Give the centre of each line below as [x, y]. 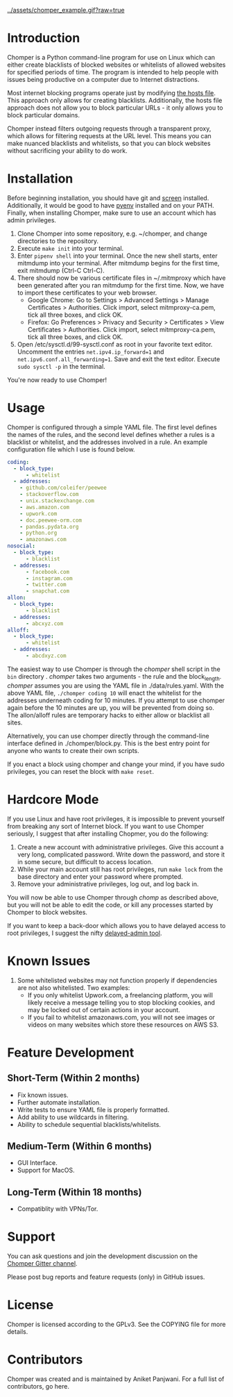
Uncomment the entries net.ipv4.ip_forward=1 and [90, 352]
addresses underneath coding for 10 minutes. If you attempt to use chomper [116, 700]
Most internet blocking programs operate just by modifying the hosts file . [112, 92]
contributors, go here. [38, 1387]
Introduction [44, 38]
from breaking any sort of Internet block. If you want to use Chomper [106, 826]
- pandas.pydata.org [49, 527]
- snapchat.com [48, 591]
